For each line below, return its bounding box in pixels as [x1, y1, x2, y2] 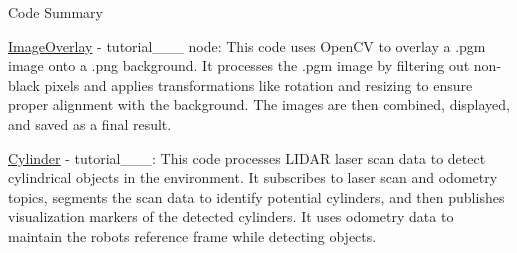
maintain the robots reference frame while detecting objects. [8, 225, 377, 246]
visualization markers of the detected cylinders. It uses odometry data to [8, 206, 454, 227]
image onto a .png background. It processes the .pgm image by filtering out [8, 55, 470, 76]
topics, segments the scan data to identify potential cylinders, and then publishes [8, 186, 505, 207]
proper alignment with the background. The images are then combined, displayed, [8, 94, 510, 115]
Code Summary [8, 2, 103, 22]
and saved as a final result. [8, 113, 172, 134]
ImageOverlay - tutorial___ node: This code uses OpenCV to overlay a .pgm [8, 35, 486, 56]
